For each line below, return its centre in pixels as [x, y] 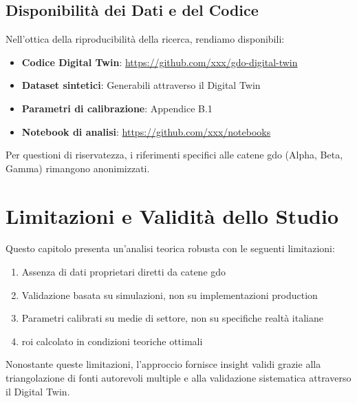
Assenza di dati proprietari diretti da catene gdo [124, 272]
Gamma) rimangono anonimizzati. [78, 168]
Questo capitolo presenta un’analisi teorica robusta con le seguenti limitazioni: [170, 248]
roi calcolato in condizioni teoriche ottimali [112, 341]
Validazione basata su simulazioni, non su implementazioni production [170, 294]
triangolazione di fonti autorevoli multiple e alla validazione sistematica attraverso [178, 378]
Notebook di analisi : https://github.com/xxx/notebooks [146, 131]
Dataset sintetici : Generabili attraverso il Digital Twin [141, 85]
